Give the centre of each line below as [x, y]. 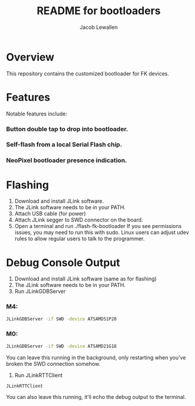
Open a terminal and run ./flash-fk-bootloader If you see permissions [98, 226]
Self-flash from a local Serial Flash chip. [64, 144]
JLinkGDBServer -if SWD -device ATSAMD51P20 [61, 319]
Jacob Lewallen [99, 27]
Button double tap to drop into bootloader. [67, 129]
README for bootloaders [99, 11]
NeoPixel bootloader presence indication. [67, 160]
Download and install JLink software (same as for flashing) [85, 279]
